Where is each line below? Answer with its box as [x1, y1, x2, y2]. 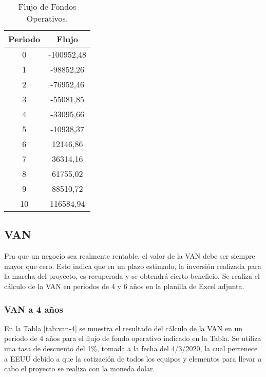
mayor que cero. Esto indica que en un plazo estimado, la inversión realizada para [4, 260, 261, 271]
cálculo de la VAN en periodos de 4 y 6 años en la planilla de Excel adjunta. [4, 280, 244, 291]
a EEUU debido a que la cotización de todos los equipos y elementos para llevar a [4, 353, 262, 364]
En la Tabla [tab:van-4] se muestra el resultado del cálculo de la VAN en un [4, 322, 243, 333]
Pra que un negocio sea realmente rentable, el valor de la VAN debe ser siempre [4, 250, 255, 261]
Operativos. [26, 12, 68, 24]
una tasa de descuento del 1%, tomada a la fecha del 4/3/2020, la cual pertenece [4, 343, 258, 353]
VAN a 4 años [4, 302, 63, 315]
